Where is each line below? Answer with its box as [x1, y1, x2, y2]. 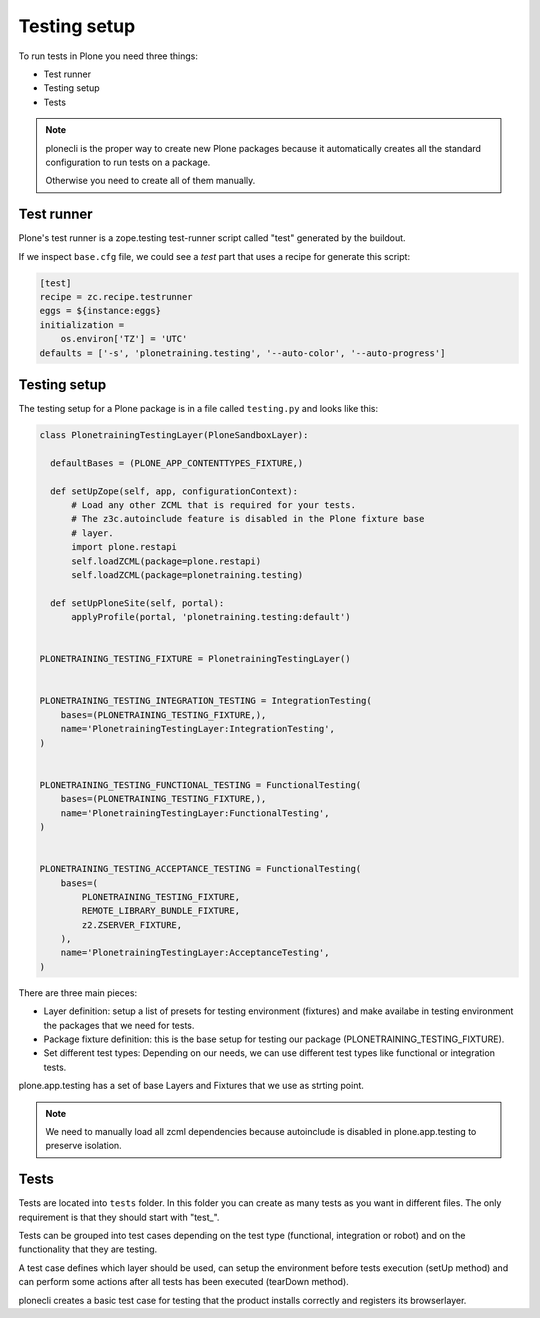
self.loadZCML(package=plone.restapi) [71, 555, 262, 567]
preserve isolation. [45, 1140, 122, 1152]
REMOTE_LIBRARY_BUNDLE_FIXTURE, [81, 905, 240, 917]
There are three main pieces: [18, 986, 138, 999]
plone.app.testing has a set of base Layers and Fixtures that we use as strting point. [18, 1080, 365, 1092]
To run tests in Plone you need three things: [18, 50, 199, 62]
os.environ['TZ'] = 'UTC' [60, 333, 188, 345]
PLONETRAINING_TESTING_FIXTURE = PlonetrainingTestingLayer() [39, 653, 351, 665]
